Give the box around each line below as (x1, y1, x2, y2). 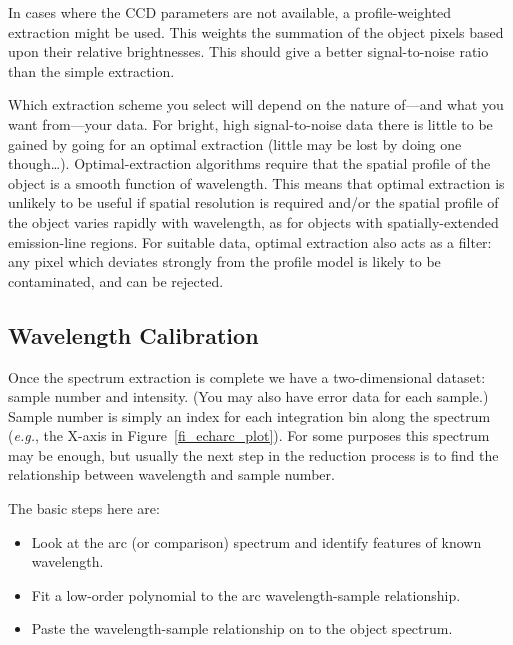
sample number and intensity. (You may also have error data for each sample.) (8, 386, 489, 407)
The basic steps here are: (8, 498, 160, 519)
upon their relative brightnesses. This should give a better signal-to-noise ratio (8, 41, 489, 62)
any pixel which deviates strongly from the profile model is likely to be (8, 251, 441, 272)
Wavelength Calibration (8, 319, 259, 350)
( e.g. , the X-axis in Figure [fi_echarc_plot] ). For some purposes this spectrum (8, 425, 490, 446)
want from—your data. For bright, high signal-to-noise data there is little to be (8, 113, 493, 134)
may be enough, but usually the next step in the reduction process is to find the (8, 444, 499, 465)
